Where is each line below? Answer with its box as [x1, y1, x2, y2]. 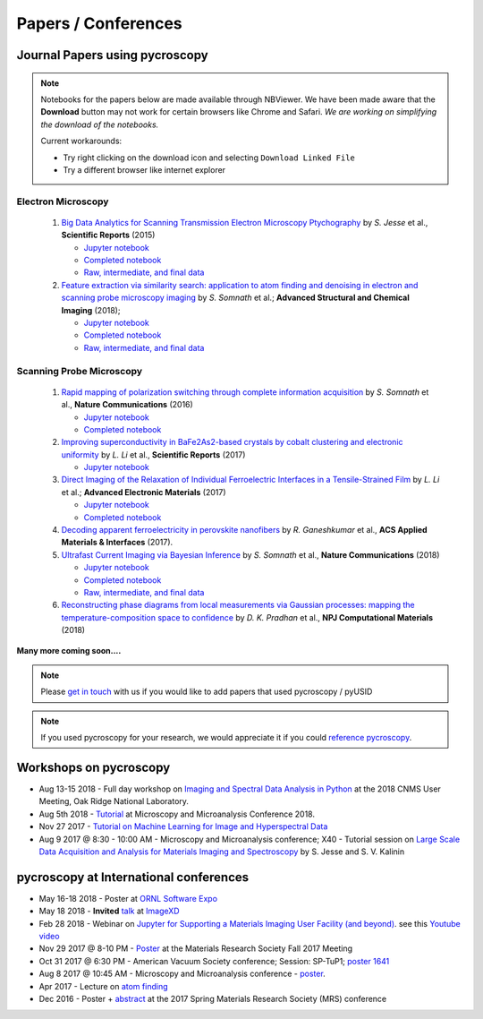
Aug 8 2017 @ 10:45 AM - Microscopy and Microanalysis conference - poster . [38, 968, 326, 980]
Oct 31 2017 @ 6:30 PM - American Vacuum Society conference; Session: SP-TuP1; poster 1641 [38, 955, 390, 966]
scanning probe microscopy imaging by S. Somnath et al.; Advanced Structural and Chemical [61, 292, 411, 304]
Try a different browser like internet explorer [63, 164, 226, 175]
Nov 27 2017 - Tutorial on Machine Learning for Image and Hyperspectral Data [38, 821, 328, 832]
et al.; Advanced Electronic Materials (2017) [61, 486, 227, 497]
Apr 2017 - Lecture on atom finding [38, 980, 168, 991]
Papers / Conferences [16, 13, 182, 33]
